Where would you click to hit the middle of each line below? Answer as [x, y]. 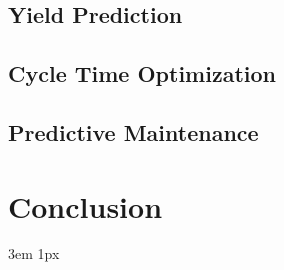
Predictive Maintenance [133, 131]
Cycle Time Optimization [142, 73]
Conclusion [85, 205]
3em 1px [34, 253]
